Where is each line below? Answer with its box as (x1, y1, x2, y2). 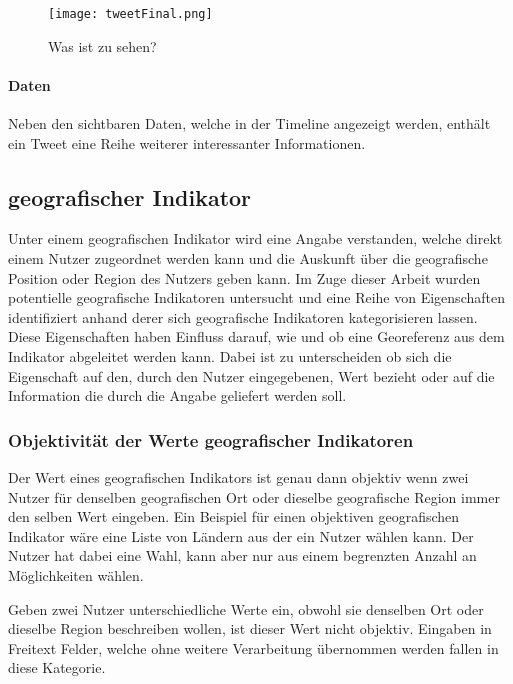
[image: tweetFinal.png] (48, 7, 213, 21)
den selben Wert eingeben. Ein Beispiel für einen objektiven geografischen (8, 506, 460, 527)
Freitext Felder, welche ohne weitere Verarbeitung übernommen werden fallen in (8, 637, 499, 658)
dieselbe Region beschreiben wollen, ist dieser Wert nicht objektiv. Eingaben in (8, 618, 492, 639)
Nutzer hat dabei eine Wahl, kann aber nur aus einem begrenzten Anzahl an (8, 545, 477, 566)
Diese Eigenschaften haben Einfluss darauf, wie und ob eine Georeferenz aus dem (8, 326, 505, 347)
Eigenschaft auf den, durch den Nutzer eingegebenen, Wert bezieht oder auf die (8, 365, 495, 386)
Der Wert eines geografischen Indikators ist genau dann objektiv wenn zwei (8, 467, 469, 487)
